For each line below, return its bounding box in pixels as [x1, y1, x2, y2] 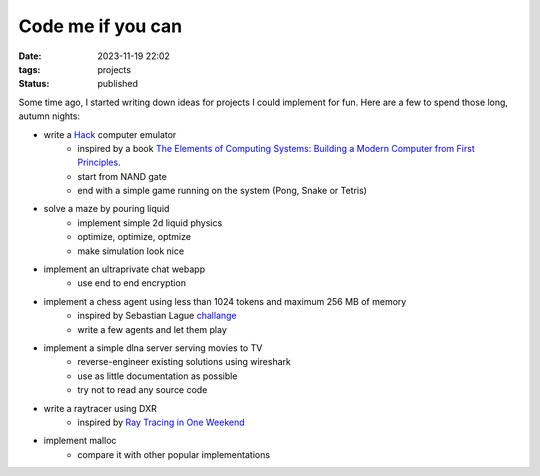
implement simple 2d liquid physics [77, 216, 223, 229]
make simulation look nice [77, 245, 185, 257]
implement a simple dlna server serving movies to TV [43, 341, 263, 354]
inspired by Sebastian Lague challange [77, 310, 237, 322]
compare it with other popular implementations [77, 448, 270, 460]
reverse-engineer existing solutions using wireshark [77, 356, 292, 368]
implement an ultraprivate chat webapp [43, 263, 205, 275]
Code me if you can [18, 15, 183, 37]
